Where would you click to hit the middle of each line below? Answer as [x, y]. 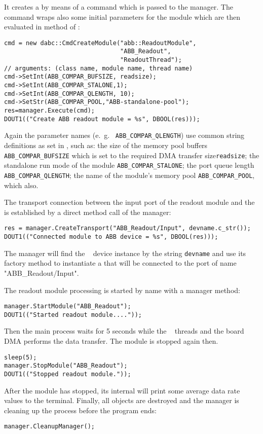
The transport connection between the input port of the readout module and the [129, 202]
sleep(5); [21, 357]
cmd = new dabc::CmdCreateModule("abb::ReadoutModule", [100, 43]
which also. [21, 185]
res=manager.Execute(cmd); [49, 111]
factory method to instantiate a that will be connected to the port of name [120, 263]
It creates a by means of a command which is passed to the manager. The [119, 7]
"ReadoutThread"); [151, 60]
